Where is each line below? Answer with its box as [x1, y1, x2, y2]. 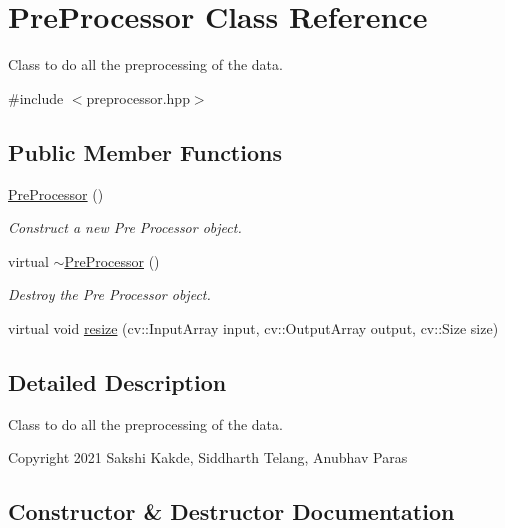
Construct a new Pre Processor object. [8, 217, 242, 238]
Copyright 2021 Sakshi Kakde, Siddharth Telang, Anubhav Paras [8, 447, 408, 468]
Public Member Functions [8, 136, 282, 167]
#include [8, 87, 64, 108]
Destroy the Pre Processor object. [8, 284, 211, 305]
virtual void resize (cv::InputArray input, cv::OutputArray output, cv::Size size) [8, 317, 499, 338]
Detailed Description [8, 366, 227, 397]
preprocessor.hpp [86, 87, 190, 108]
